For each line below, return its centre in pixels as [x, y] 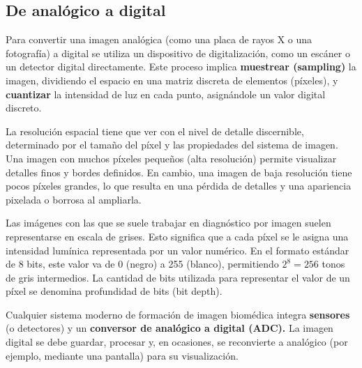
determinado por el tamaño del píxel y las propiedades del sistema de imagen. [172, 145]
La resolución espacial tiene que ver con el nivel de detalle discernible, [155, 131]
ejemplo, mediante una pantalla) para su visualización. [122, 355]
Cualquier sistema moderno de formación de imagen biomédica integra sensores [178, 314]
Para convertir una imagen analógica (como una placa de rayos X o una [159, 39]
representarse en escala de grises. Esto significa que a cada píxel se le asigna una [177, 236]
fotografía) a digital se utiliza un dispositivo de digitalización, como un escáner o [178, 53]
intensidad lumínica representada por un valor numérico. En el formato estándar [178, 250]
